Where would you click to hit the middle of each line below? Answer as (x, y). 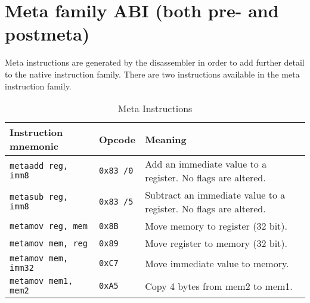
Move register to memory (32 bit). (216, 243)
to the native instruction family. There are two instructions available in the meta (152, 74)
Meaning (166, 139)
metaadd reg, (39, 166)
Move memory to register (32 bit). (216, 226)
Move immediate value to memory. (217, 263)
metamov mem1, (41, 281)
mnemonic (34, 146)
